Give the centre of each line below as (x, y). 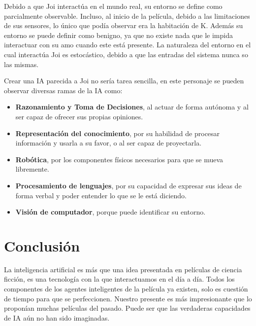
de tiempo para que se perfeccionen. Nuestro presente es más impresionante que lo (128, 298)
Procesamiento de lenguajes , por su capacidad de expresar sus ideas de (128, 185)
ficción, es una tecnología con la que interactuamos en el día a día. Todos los (119, 279)
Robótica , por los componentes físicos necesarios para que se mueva (119, 159)
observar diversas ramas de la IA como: (63, 90)
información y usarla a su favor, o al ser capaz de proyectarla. (109, 143)
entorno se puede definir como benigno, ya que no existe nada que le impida (118, 35)
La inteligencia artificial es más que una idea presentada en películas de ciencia (123, 269)
